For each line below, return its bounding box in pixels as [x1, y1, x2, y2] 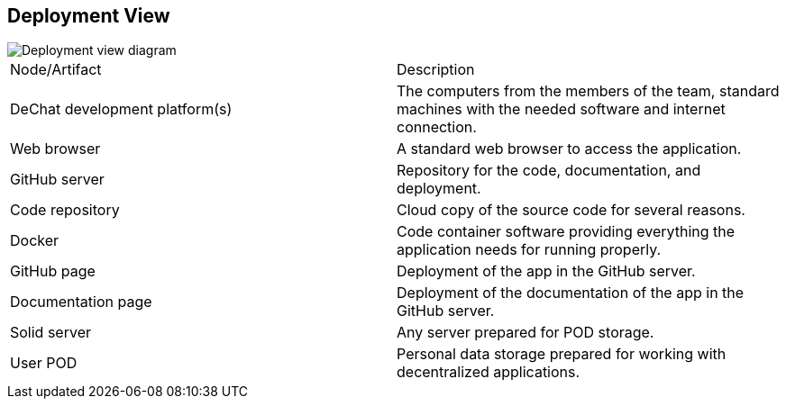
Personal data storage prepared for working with [397, 345, 727, 364]
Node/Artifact [10, 60, 102, 79]
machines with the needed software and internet [397, 100, 726, 119]
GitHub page [10, 262, 96, 281]
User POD [10, 354, 78, 373]
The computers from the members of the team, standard [397, 82, 780, 101]
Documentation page [10, 293, 152, 311]
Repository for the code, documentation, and [397, 161, 701, 180]
